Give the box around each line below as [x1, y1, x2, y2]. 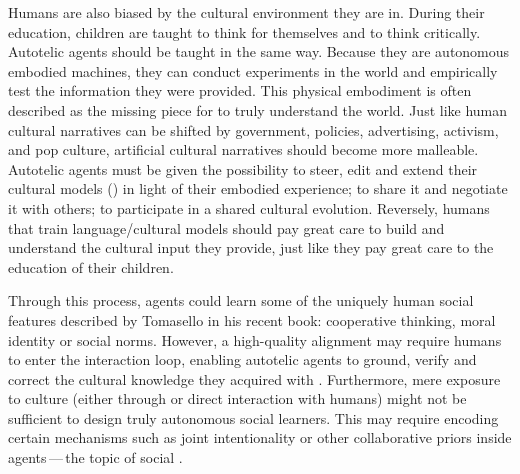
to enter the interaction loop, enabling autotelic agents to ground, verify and [8, 349, 477, 370]
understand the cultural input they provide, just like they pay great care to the [8, 237, 494, 258]
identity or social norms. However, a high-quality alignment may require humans [8, 329, 502, 350]
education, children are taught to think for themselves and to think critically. [8, 21, 481, 42]
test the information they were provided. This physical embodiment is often [8, 80, 472, 101]
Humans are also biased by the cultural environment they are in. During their [8, 2, 485, 22]
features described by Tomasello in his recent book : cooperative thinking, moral [8, 309, 496, 330]
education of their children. [8, 256, 174, 277]
